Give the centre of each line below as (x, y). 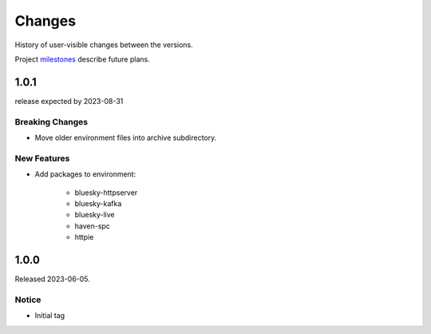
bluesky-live (95, 215)
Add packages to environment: (85, 174)
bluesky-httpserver (106, 193)
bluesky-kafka (98, 203)
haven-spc (93, 226)
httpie (84, 237)
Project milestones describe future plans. (83, 59)
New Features (42, 158)
